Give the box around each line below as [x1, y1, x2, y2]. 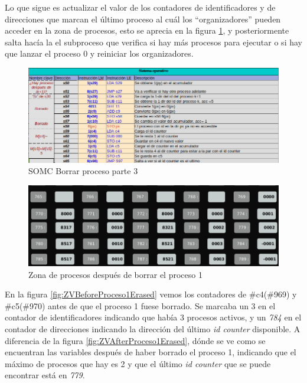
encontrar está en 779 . [5, 369, 85, 381]
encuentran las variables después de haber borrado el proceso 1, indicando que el [5, 346, 296, 358]
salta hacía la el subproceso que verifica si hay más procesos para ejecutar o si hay [5, 35, 302, 48]
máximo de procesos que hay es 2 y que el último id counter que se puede [5, 357, 271, 369]
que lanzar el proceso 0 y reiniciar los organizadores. [5, 47, 194, 60]
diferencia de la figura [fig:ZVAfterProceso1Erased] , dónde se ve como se [5, 334, 266, 346]
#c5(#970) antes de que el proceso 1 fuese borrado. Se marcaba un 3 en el [5, 299, 276, 312]
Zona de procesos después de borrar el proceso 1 [28, 268, 203, 280]
